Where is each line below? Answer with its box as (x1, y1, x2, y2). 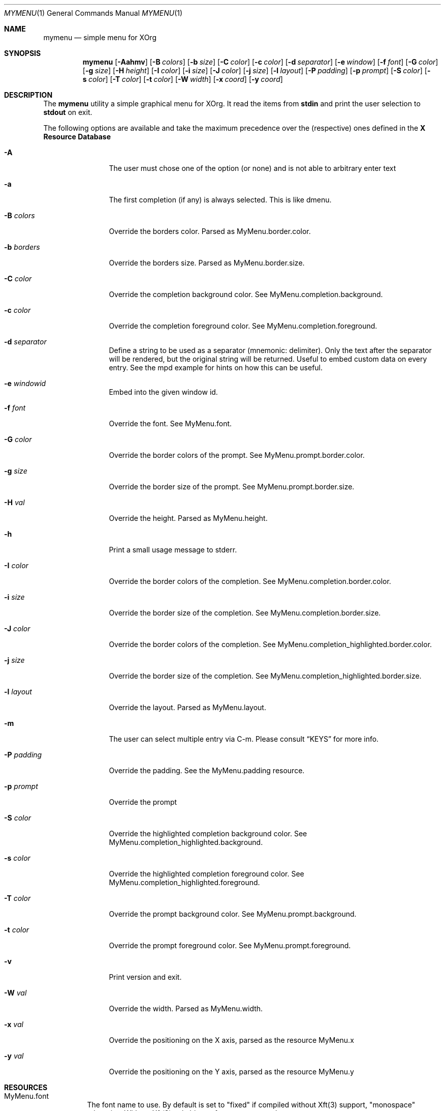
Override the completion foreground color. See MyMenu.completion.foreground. (109, 321, 377, 330)
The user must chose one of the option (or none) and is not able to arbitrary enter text (109, 164, 396, 172)
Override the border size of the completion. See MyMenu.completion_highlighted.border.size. (109, 671, 422, 680)
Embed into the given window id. (109, 388, 218, 396)
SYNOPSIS (4, 49, 41, 57)
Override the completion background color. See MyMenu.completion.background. (109, 290, 383, 299)
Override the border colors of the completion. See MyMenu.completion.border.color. (109, 577, 391, 586)
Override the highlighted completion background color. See (109, 829, 307, 838)
